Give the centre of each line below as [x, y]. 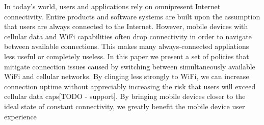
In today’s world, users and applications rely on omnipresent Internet [112, 6]
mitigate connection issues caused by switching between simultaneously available [130, 66]
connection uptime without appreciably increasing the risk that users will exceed [130, 86]
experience [20, 116]
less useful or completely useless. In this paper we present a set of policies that [127, 56]
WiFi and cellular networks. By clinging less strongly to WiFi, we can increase [127, 76]
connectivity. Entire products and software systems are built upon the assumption [132, 16]
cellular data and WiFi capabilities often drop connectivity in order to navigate [128, 36]
